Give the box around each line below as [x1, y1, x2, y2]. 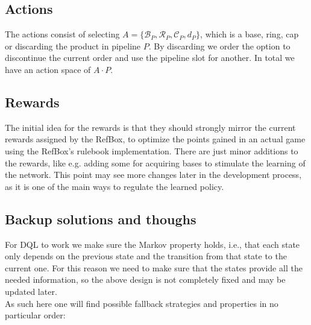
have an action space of [5, 63, 91, 75]
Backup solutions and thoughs [5, 209, 196, 228]
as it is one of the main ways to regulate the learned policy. [5, 180, 224, 192]
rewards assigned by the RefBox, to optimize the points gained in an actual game [5, 133, 306, 145]
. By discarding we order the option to [148, 39, 291, 52]
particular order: [5, 309, 66, 321]
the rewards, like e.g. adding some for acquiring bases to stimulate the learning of [5, 156, 306, 169]
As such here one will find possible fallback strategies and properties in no [5, 297, 278, 309]
